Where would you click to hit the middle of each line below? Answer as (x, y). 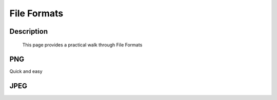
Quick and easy (26, 71)
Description (29, 31)
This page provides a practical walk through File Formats (82, 45)
